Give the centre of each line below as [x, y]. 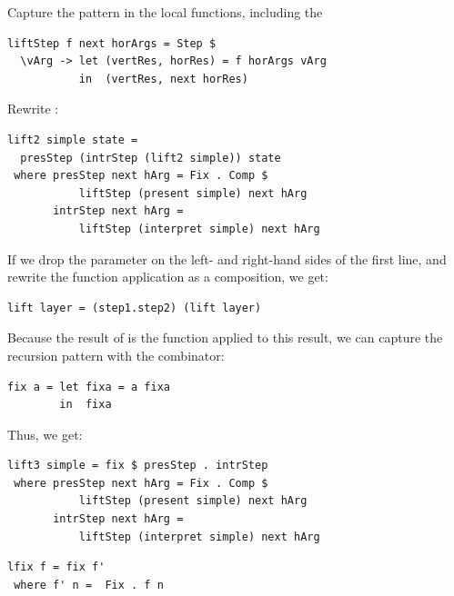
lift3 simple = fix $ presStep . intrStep [138, 466]
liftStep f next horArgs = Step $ [112, 43]
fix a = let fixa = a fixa [89, 387]
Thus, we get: [45, 434]
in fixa [86, 405]
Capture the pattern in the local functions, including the [165, 12]
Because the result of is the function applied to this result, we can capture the [225, 338]
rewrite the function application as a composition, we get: [168, 277]
